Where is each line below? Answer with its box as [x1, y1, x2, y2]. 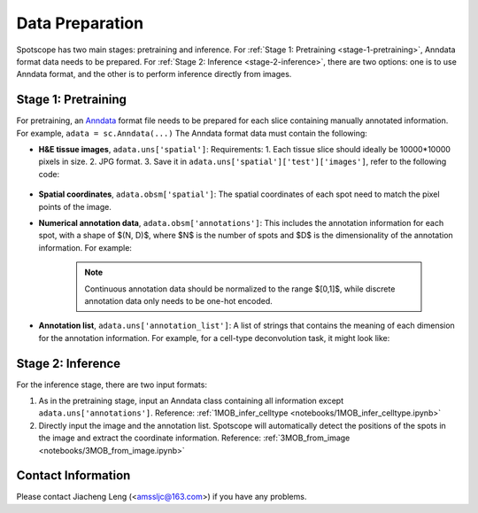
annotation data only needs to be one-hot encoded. [84, 295, 274, 306]
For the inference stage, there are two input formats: [16, 379, 208, 390]
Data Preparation [16, 13, 144, 33]
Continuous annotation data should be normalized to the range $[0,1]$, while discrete [84, 284, 396, 294]
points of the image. [38, 201, 112, 212]
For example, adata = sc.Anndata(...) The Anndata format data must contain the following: [16, 128, 367, 138]
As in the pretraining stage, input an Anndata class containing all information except [38, 395, 344, 406]
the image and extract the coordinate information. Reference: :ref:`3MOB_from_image [38, 432, 351, 443]
